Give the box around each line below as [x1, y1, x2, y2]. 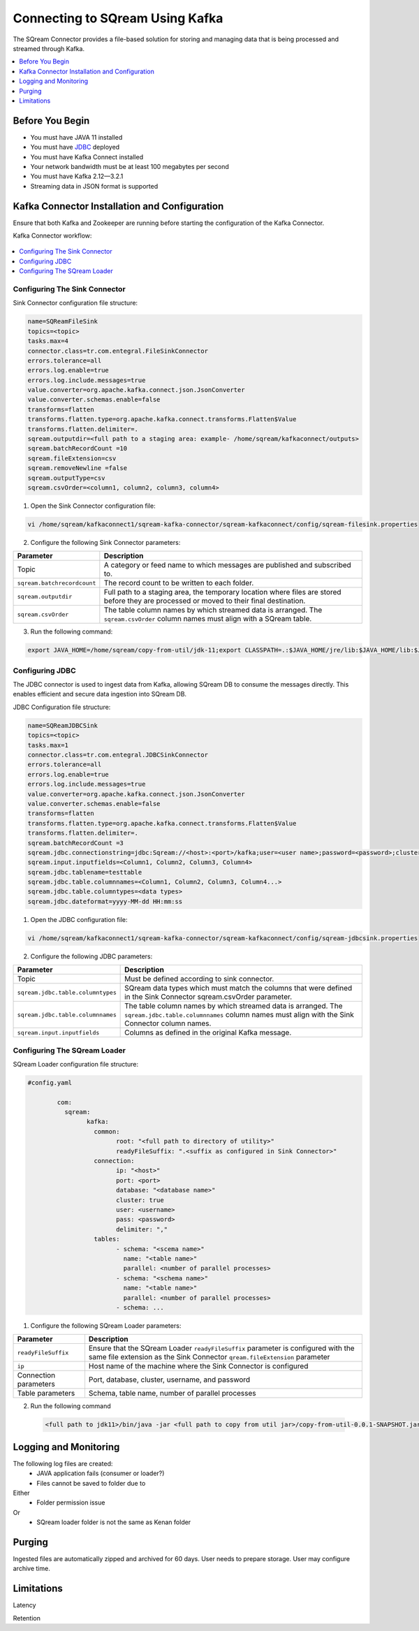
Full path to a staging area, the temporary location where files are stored [103, 587, 341, 597]
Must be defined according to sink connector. [124, 974, 274, 984]
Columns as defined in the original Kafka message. [124, 1027, 292, 1037]
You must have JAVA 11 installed [30, 133, 123, 141]
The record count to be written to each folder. [103, 578, 254, 588]
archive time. [13, 1565, 50, 1573]
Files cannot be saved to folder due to [36, 1479, 146, 1487]
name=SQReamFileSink [27, 318, 98, 326]
